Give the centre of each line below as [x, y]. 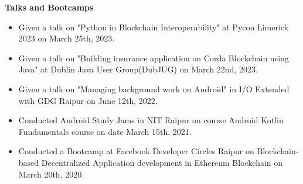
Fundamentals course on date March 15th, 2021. [105, 131]
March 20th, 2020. [51, 174]
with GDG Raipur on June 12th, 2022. [88, 100]
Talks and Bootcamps [49, 7]
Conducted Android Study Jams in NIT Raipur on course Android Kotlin [151, 120]
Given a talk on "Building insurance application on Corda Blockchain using [154, 58]
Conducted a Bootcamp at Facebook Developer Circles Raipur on [136, 151]
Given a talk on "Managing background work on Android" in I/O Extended [154, 88]
